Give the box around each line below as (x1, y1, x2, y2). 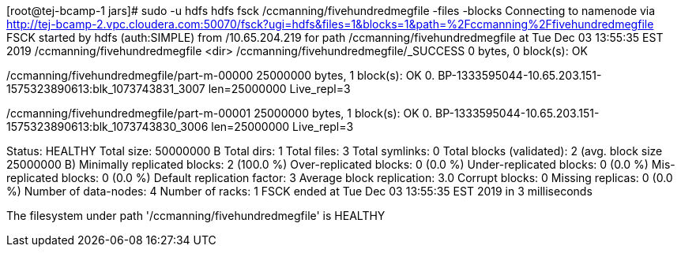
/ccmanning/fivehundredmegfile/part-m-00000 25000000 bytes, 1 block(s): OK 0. (6, 69, 435, 82)
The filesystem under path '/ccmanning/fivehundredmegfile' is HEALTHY (6, 209, 386, 222)
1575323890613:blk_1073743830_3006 (6, 120, 209, 133)
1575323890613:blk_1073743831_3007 (6, 82, 205, 95)
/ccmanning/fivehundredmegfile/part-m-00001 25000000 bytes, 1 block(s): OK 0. (6, 106, 433, 120)
